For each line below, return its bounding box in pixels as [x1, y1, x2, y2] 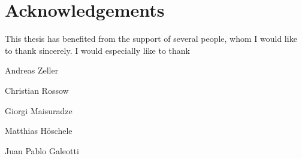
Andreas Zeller [5, 64, 59, 77]
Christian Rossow [5, 84, 69, 96]
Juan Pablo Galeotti [5, 144, 79, 157]
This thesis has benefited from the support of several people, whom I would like [5, 32, 297, 45]
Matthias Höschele [5, 124, 73, 137]
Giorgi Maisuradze [5, 104, 73, 117]
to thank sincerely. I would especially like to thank [5, 44, 190, 56]
